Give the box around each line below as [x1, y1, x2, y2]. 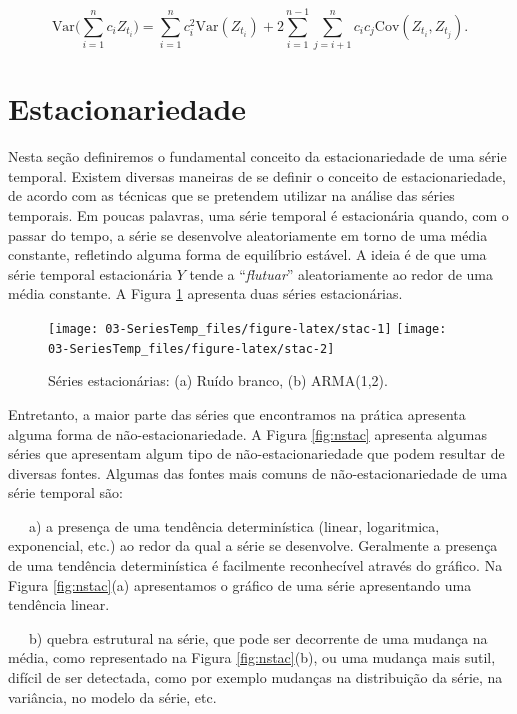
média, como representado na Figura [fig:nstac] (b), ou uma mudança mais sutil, [8, 647, 496, 668]
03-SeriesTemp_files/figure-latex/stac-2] [48, 341, 335, 356]
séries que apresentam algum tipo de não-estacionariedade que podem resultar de [8, 443, 505, 464]
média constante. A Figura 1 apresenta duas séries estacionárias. [8, 283, 403, 304]
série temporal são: [8, 482, 123, 503]
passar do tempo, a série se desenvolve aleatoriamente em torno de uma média [8, 224, 488, 245]
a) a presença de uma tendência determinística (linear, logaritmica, [28, 515, 440, 536]
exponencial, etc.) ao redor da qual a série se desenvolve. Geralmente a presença [8, 535, 498, 556]
